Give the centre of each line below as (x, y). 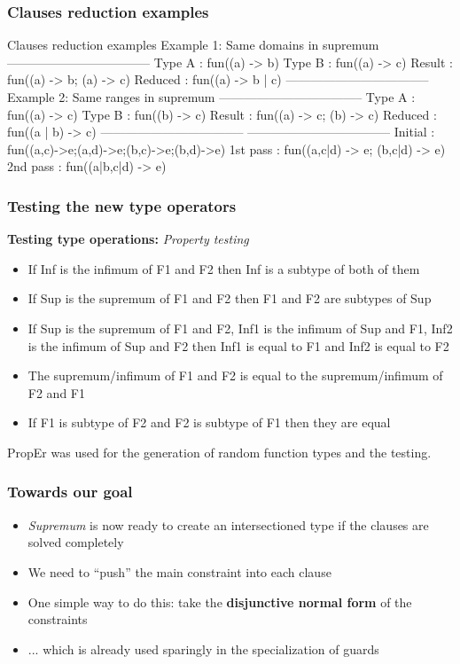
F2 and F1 (56, 392)
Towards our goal (70, 492)
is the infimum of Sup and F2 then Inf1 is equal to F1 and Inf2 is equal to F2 (238, 345)
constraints (58, 619)
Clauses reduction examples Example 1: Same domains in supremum (193, 45)
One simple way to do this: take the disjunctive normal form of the (220, 602)
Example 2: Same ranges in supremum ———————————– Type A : (211, 97)
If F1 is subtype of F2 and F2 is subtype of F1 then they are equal (209, 422)
